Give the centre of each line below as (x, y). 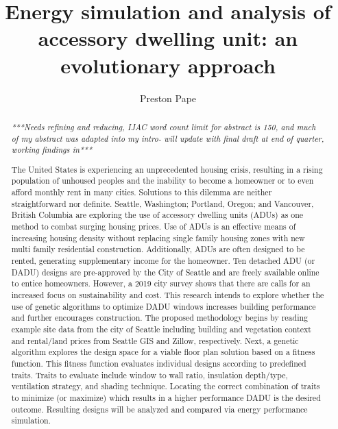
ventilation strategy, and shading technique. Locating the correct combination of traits (166, 386)
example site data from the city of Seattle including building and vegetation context (161, 329)
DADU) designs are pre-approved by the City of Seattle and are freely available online (165, 272)
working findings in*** (52, 150)
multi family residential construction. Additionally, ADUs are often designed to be (158, 249)
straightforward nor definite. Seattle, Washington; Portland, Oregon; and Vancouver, (162, 203)
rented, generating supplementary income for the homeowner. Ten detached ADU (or (163, 260)
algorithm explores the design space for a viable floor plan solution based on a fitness (163, 352)
